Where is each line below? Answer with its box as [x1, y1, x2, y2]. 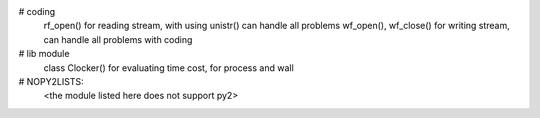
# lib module [18, 48, 70, 60]
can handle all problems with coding [43, 33, 193, 45]
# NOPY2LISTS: [18, 75, 84, 87]
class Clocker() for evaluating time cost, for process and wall [43, 61, 294, 74]
